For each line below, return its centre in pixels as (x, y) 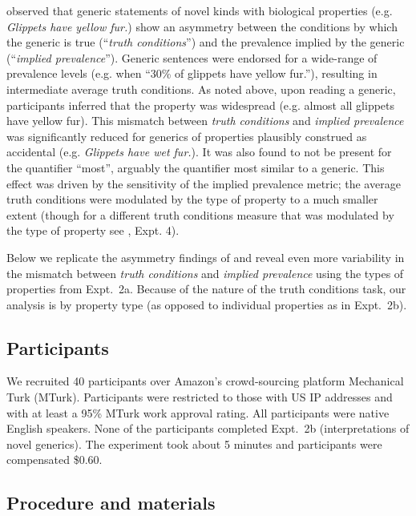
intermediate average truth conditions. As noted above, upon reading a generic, (201, 89)
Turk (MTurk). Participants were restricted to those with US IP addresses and (200, 397)
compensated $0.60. (55, 460)
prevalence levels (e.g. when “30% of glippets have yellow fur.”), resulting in (192, 73)
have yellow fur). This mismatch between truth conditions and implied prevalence (205, 121)
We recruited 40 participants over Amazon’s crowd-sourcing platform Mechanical (205, 381)
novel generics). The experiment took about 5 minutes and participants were (194, 443)
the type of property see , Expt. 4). (93, 230)
